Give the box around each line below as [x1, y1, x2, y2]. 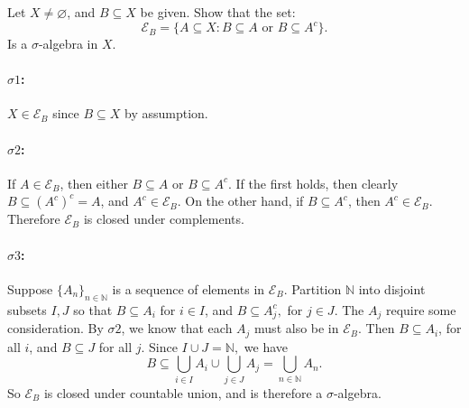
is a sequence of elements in [112, 279, 265, 298]
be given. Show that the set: [140, 3, 296, 21]
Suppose [7, 279, 53, 298]
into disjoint [358, 279, 426, 298]
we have [244, 337, 288, 356]
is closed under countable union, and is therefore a [43, 383, 323, 402]
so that [73, 300, 113, 319]
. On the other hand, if [177, 191, 304, 210]
